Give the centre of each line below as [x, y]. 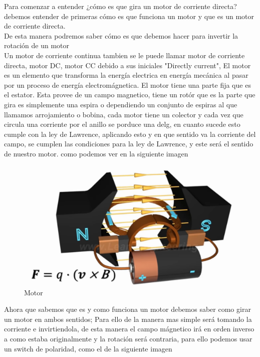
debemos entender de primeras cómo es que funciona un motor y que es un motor [129, 16]
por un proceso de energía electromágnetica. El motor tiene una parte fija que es [127, 84]
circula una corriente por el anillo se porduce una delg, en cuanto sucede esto [122, 124]
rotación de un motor [37, 45]
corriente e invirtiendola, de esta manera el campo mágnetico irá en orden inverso [129, 329]
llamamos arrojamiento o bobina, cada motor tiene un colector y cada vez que [124, 114]
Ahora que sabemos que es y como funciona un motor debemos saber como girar [127, 309]
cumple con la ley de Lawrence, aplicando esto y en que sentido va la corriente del [130, 134]
